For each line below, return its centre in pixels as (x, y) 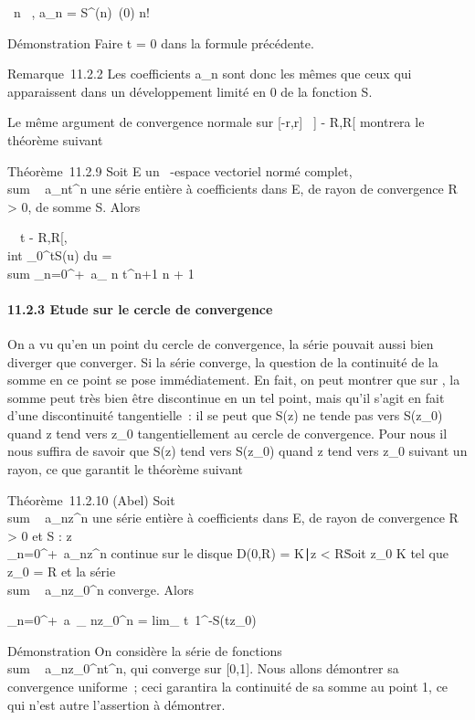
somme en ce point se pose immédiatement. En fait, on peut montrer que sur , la (234, 380)
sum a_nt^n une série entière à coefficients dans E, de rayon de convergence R (232, 189)
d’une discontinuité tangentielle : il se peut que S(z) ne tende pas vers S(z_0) (225, 415)
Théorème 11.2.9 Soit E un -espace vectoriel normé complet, (180, 170)
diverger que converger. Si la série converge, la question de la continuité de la (223, 361)
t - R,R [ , (43, 237)
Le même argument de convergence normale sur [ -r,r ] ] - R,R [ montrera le (216, 122)
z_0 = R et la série (62, 572)
